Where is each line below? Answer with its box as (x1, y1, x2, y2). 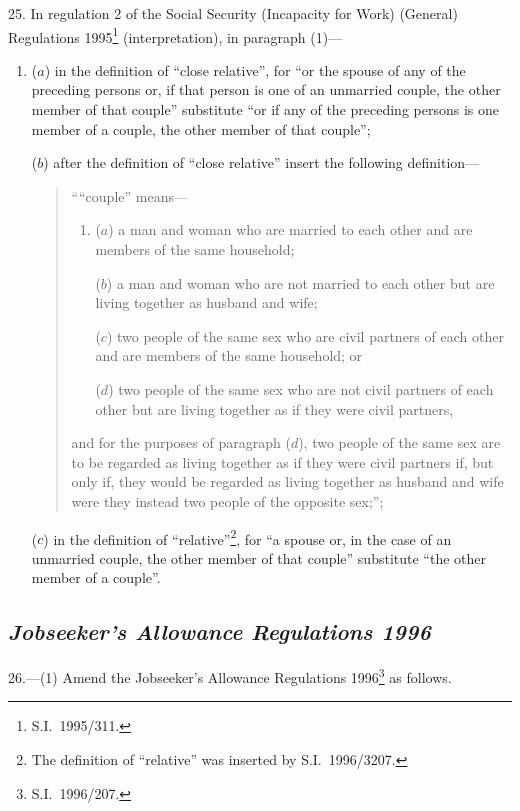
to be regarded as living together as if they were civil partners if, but (71, 451, 494, 472)
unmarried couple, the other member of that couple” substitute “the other (31, 547, 486, 568)
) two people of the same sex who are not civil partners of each (108, 378, 494, 399)
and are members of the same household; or (95, 345, 363, 366)
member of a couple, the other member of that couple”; (31, 118, 371, 139)
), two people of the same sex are (298, 432, 501, 453)
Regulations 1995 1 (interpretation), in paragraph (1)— (8, 23, 343, 47)
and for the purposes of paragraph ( (71, 432, 291, 453)
